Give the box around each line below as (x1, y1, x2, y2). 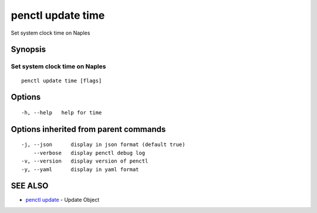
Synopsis (11, 45, 46, 55)
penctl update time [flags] (21, 77, 102, 84)
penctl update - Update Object (25, 197, 100, 204)
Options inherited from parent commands (11, 124, 166, 134)
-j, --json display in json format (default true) (21, 141, 186, 148)
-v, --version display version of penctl (21, 158, 149, 164)
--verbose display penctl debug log (33, 150, 146, 156)
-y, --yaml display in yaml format (21, 166, 139, 173)
